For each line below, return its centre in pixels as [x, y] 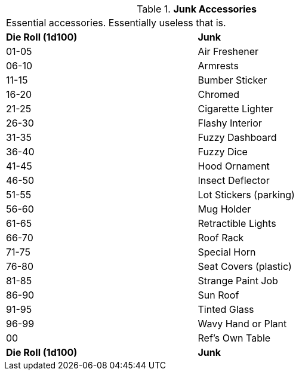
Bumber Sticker [232, 80]
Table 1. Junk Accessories [197, 9]
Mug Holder [224, 209]
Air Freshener [228, 51]
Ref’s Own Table [234, 338]
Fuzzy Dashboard [237, 137]
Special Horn [227, 252]
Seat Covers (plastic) [245, 266]
